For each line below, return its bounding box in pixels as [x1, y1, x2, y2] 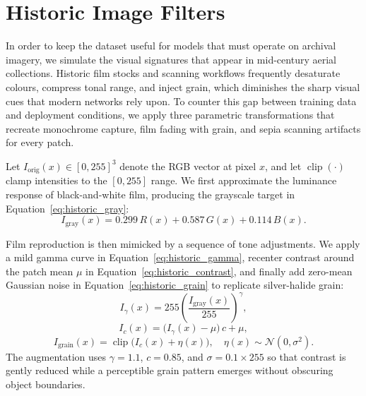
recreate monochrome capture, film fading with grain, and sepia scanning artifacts [6, 121, 361, 136]
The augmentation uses [6, 349, 107, 364]
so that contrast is [267, 349, 346, 364]
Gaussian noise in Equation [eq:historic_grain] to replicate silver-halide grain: [6, 277, 344, 292]
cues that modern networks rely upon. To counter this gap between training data [6, 93, 357, 108]
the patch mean [6, 263, 73, 278]
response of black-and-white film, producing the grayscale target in [6, 186, 295, 201]
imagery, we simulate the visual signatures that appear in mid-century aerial [6, 52, 336, 66]
